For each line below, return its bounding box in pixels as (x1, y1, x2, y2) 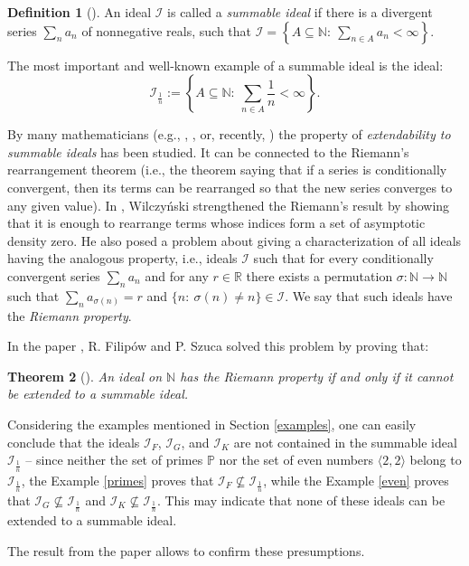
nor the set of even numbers (219, 450, 374, 469)
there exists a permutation (246, 266, 393, 285)
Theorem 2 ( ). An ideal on (7, 366, 163, 385)
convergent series (7, 266, 100, 285)
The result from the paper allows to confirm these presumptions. (7, 541, 365, 560)
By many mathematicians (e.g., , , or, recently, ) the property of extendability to (7, 125, 451, 144)
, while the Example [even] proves (263, 470, 449, 489)
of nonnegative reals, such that (81, 21, 252, 40)
